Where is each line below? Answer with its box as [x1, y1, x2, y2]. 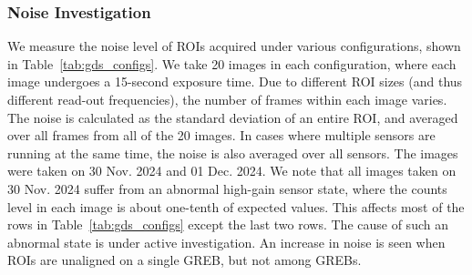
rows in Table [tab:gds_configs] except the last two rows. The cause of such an [7, 215, 448, 234]
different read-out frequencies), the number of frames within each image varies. [7, 90, 447, 108]
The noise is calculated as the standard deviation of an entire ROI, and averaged [7, 107, 458, 127]
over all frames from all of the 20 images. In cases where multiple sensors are [7, 126, 436, 145]
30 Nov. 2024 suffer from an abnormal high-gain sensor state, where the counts [7, 178, 447, 198]
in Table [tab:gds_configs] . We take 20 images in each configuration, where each [7, 54, 457, 73]
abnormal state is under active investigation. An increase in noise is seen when [7, 232, 446, 251]
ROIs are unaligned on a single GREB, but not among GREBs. [7, 250, 362, 270]
